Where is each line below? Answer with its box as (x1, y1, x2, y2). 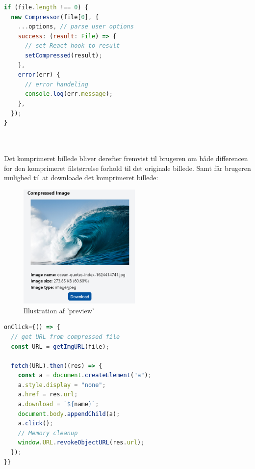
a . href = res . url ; (18, 391, 78, 398)
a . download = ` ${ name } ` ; (18, 401, 99, 408)
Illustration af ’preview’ (24, 305, 94, 315)
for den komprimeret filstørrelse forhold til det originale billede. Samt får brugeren (4, 163, 251, 173)
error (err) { (18, 71, 60, 79)
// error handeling (25, 81, 88, 88)
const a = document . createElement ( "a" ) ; (18, 372, 152, 379)
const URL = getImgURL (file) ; (11, 343, 109, 350)
